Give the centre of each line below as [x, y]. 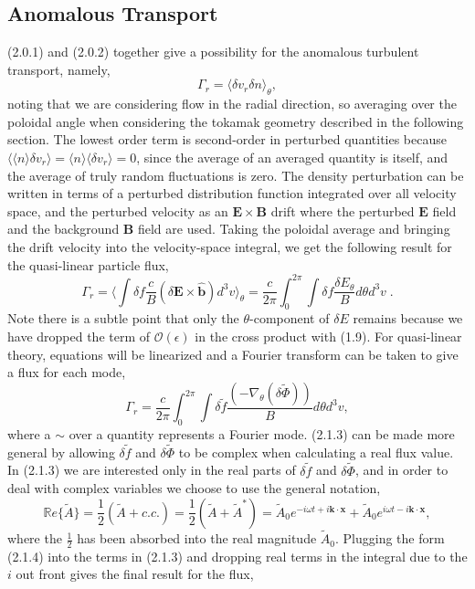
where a [29, 434]
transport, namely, [59, 69]
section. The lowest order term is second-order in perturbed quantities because [227, 139]
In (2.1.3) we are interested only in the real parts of [152, 470]
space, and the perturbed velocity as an [118, 210]
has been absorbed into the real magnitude [197, 538]
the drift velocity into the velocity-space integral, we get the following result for [230, 246]
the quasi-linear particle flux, [88, 264]
